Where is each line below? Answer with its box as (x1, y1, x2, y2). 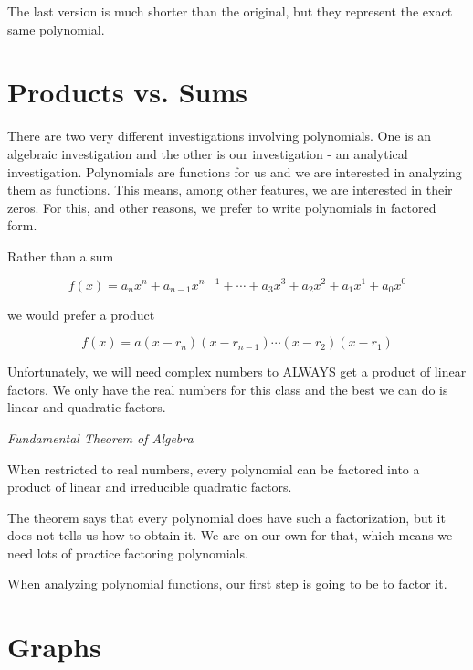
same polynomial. (7, 19, 105, 38)
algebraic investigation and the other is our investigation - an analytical (7, 144, 408, 163)
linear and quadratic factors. (7, 398, 166, 417)
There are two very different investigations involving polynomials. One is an (7, 126, 432, 145)
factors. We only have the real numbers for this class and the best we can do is (7, 379, 448, 399)
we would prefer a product (7, 304, 155, 324)
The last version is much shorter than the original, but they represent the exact (7, 2, 453, 20)
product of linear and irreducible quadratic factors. (7, 477, 292, 496)
